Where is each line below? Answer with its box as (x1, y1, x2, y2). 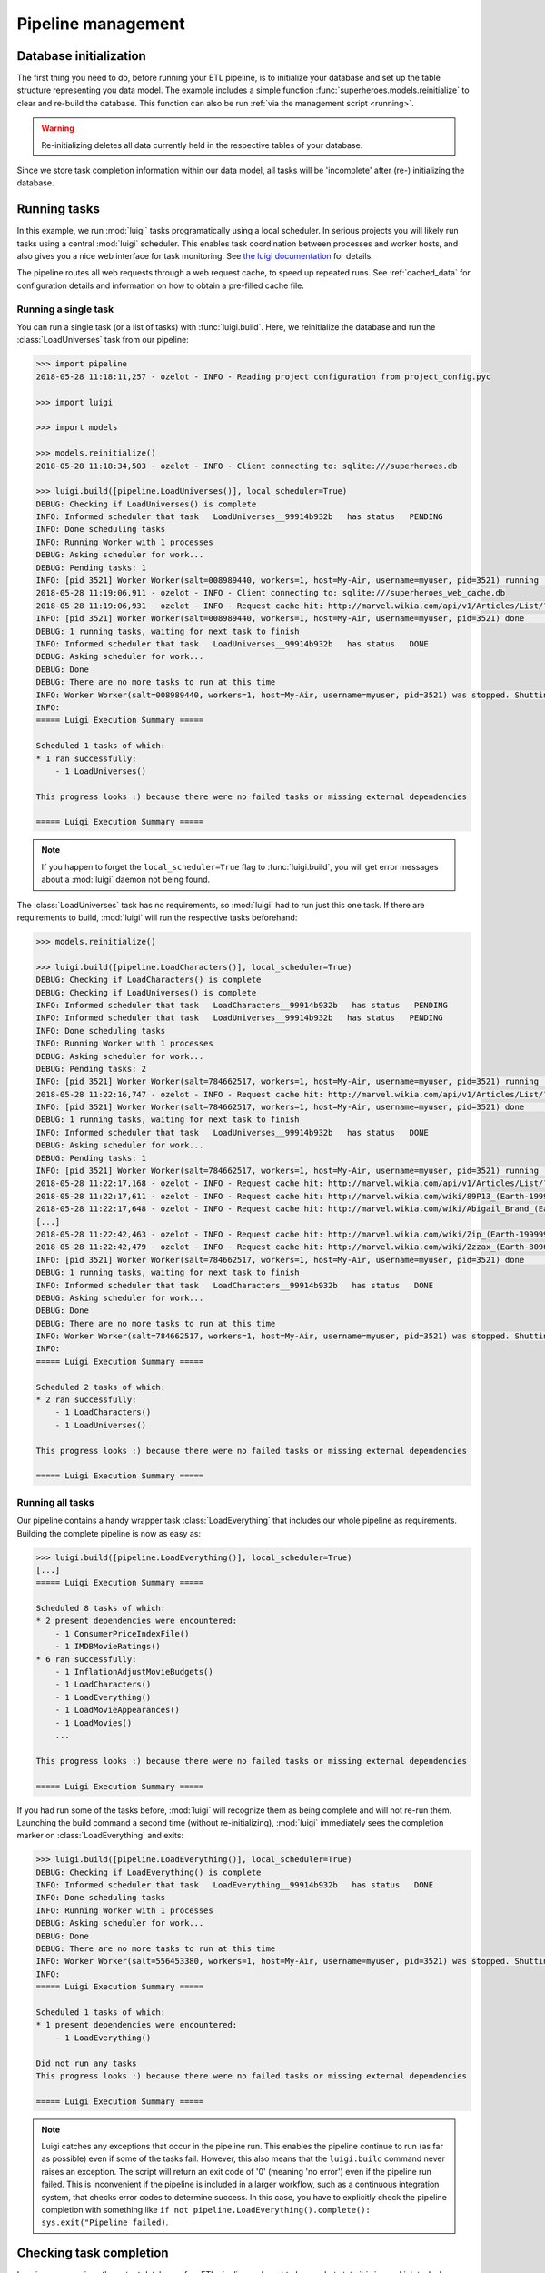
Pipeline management (16, 14, 185, 34)
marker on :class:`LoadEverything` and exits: (16, 1830, 184, 1841)
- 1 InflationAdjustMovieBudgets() (54, 1667, 213, 1677)
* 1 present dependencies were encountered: (35, 2019, 238, 2030)
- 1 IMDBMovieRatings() (54, 1641, 161, 1652)
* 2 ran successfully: (35, 1395, 137, 1405)
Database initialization (16, 48, 147, 64)
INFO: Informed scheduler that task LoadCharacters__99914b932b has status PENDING (35, 1000, 449, 1010)
